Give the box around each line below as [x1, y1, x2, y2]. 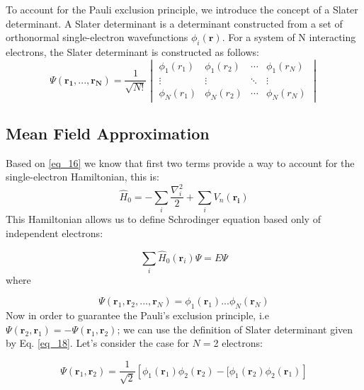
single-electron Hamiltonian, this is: [6, 169, 159, 184]
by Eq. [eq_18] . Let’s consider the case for [6, 335, 189, 350]
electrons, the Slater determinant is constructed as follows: [6, 44, 259, 59]
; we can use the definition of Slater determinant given [117, 321, 353, 336]
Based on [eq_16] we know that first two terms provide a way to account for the [6, 155, 355, 170]
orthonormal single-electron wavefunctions [6, 30, 188, 45]
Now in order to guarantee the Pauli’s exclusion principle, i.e [6, 308, 269, 323]
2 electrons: [213, 335, 263, 350]
